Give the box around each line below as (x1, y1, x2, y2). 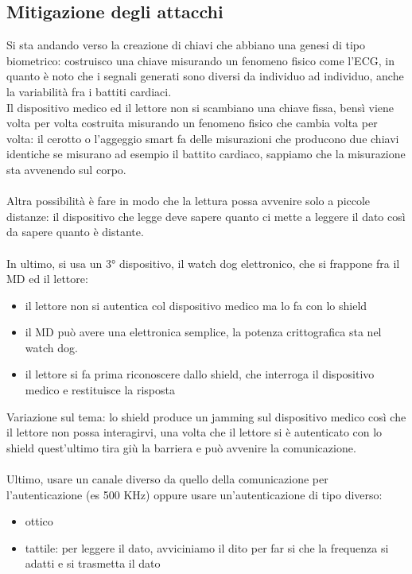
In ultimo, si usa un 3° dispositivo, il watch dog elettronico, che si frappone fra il (6, 254, 400, 271)
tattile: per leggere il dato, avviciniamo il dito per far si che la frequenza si (25, 539, 389, 556)
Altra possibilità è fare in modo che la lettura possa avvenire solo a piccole (6, 192, 371, 209)
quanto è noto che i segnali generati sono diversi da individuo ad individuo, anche (6, 68, 404, 84)
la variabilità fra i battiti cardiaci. (6, 83, 172, 99)
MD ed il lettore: (6, 270, 88, 287)
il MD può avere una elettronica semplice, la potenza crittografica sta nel (25, 324, 382, 340)
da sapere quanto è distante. (6, 223, 144, 240)
